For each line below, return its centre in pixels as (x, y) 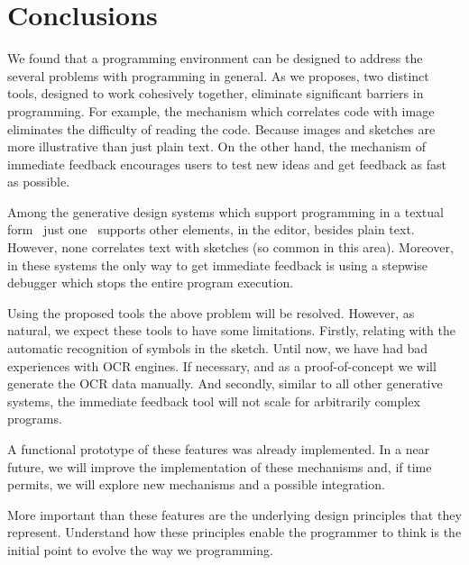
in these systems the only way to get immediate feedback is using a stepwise (218, 264)
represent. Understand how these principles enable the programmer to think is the (234, 532)
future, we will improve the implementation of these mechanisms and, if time (220, 466)
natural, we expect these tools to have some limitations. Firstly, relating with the (231, 330)
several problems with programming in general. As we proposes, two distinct (218, 75)
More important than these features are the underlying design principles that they (234, 514)
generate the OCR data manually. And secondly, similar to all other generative (225, 383)
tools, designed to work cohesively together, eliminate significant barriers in (216, 93)
